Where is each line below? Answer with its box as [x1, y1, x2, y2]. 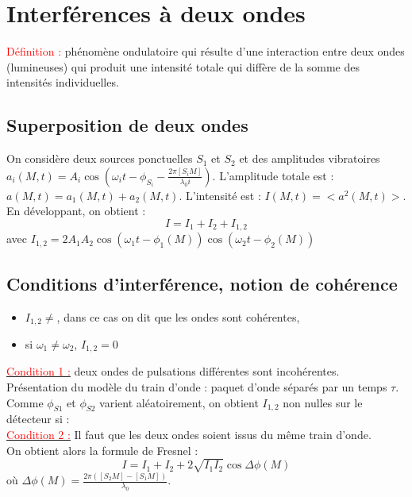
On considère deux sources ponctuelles [6, 150, 193, 167]
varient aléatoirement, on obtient [99, 394, 259, 410]
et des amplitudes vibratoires [239, 150, 380, 167]
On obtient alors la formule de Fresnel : [6, 441, 198, 458]
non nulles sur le [283, 394, 363, 410]
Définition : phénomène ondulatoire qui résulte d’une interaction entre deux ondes [6, 43, 405, 60]
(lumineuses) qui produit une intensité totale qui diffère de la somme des [6, 58, 360, 75]
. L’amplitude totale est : [212, 167, 334, 183]
